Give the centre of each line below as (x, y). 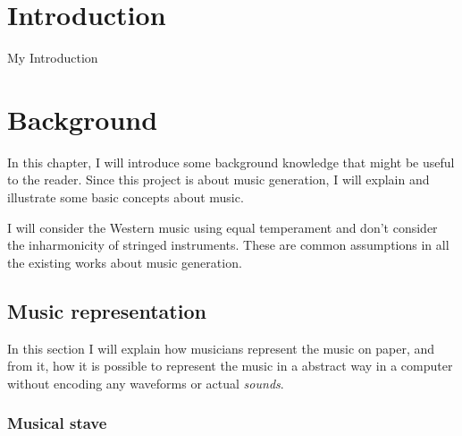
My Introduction (53, 58)
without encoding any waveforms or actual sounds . (146, 383)
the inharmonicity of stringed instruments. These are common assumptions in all (228, 245)
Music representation (107, 310)
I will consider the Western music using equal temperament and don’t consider (223, 227)
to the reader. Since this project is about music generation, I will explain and (218, 180)
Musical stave (57, 423)
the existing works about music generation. (125, 262)
